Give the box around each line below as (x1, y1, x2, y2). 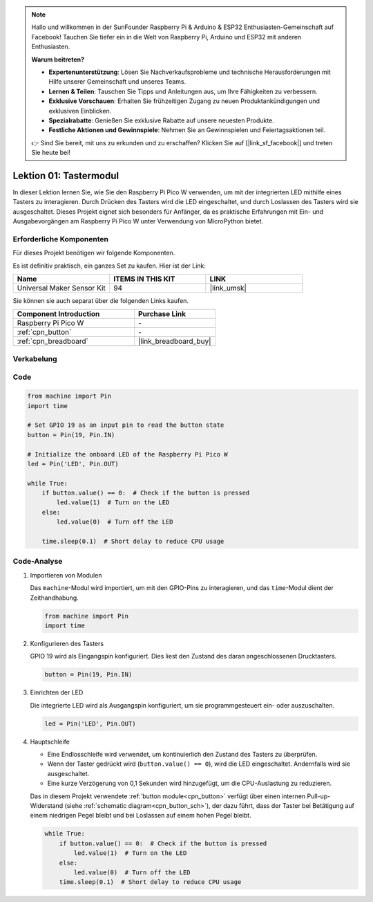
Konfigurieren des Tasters (30, 639, 104, 647)
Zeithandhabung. (30, 593, 79, 602)
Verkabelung (12, 353, 58, 363)
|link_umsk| (209, 284, 247, 293)
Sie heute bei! (31, 149, 70, 157)
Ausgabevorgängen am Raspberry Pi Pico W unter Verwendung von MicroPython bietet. (12, 217, 264, 225)
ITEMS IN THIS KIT (113, 274, 175, 284)
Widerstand (30, 801, 64, 809)
